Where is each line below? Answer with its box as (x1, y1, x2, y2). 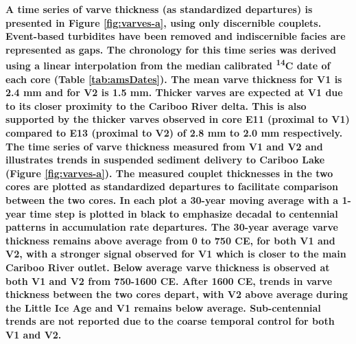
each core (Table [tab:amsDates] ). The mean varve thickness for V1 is (5, 71, 342, 86)
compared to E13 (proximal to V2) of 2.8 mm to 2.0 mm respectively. (5, 126, 343, 139)
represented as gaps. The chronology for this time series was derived (5, 42, 337, 56)
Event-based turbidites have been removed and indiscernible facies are (5, 29, 346, 43)
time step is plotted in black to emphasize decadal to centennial (29, 206, 338, 220)
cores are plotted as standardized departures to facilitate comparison (5, 179, 338, 194)
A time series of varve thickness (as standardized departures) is (5, 2, 313, 16)
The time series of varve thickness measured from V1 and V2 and (5, 139, 323, 153)
